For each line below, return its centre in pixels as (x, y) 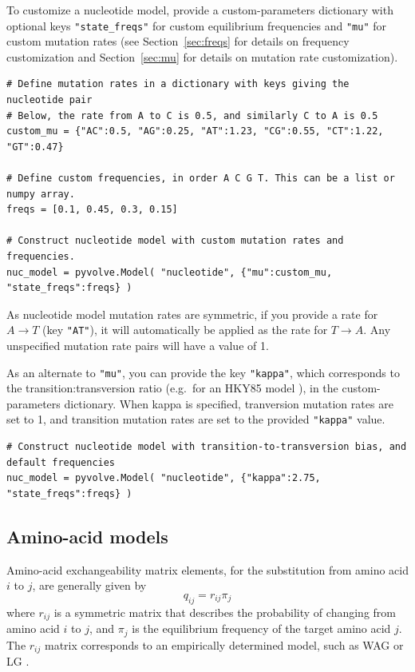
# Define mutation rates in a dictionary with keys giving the (178, 84)
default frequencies (61, 462)
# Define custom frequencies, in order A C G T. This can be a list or (201, 178)
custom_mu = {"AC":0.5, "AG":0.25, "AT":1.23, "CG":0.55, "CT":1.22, (195, 131)
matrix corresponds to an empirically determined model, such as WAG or (224, 644)
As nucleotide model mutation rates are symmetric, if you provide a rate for (192, 314)
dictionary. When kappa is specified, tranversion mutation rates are (229, 403)
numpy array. (41, 194)
